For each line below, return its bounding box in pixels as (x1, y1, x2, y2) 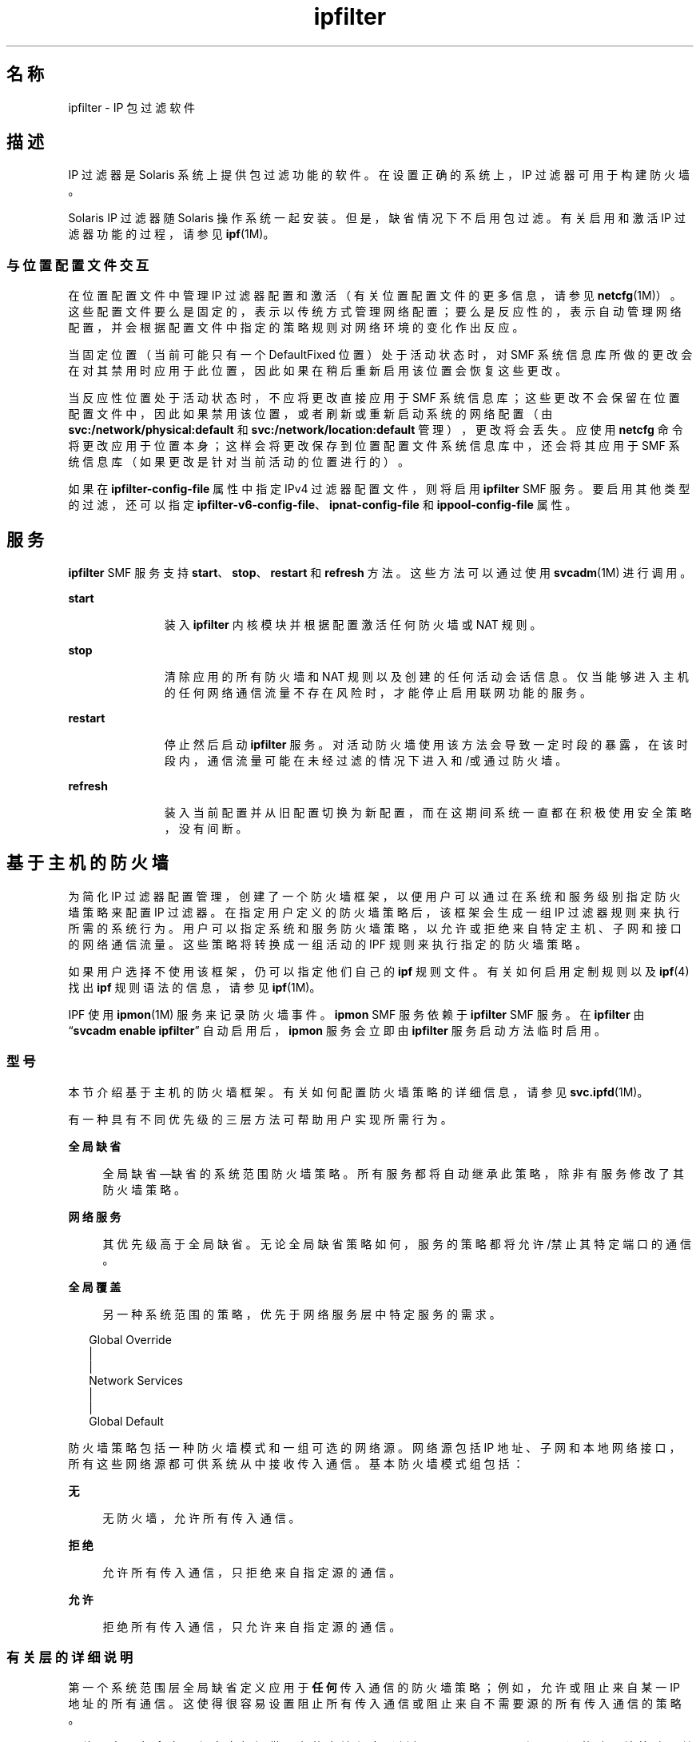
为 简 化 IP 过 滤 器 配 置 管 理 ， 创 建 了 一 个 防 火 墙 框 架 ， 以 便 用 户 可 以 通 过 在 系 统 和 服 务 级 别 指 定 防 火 (68, 889, 681, 903)
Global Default (89, 1414, 164, 1428)
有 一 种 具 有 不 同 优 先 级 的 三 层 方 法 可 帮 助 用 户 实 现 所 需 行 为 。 (68, 1112, 452, 1126)
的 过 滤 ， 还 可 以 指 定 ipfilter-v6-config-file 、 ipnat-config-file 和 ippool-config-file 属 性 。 (68, 498, 577, 512)
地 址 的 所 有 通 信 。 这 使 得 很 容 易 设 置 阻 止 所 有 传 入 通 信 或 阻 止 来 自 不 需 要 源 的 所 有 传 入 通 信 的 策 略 (68, 1696, 682, 1711)
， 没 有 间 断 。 (164, 821, 248, 836)
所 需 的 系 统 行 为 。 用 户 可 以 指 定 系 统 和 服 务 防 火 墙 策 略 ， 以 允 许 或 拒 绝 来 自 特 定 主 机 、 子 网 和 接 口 (68, 921, 682, 935)
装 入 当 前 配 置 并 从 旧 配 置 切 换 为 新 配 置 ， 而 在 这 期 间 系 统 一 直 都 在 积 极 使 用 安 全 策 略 (164, 805, 692, 820)
